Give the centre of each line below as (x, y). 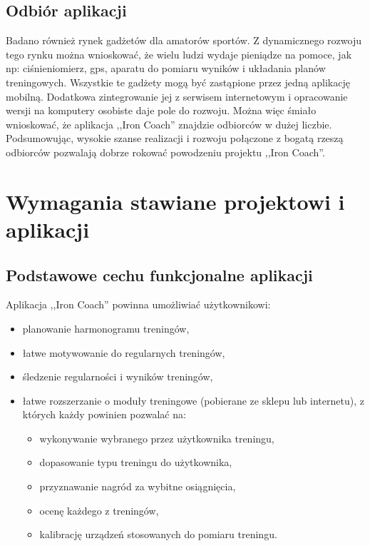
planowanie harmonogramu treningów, (106, 328)
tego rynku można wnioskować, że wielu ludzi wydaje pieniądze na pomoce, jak (179, 54)
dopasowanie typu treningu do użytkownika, (136, 462)
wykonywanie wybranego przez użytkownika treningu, (157, 438)
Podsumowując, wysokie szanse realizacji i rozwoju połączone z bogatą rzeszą (175, 138)
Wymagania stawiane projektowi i (175, 201)
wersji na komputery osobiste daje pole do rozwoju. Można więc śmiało (161, 110)
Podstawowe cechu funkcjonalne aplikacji (159, 274)
